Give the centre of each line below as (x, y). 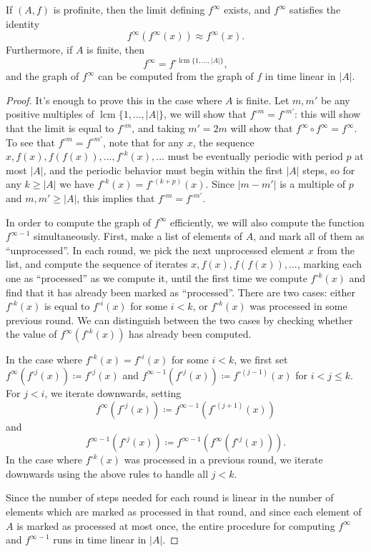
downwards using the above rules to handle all (107, 473)
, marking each (330, 264)
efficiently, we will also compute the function (267, 222)
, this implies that (116, 198)
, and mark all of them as (309, 236)
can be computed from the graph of (176, 76)
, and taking (158, 128)
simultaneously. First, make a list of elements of (138, 236)
